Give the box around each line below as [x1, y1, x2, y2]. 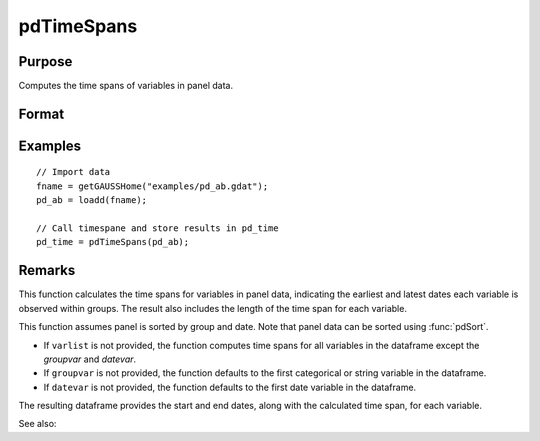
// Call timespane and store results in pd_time [36, 223, 279, 234]
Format [18, 105, 65, 122]
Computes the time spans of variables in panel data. [18, 80, 234, 92]
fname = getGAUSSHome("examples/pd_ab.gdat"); [36, 180, 269, 192]
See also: [18, 418, 57, 430]
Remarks [18, 262, 76, 279]
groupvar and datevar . [43, 353, 137, 365]
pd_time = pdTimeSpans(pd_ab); [36, 236, 190, 248]
